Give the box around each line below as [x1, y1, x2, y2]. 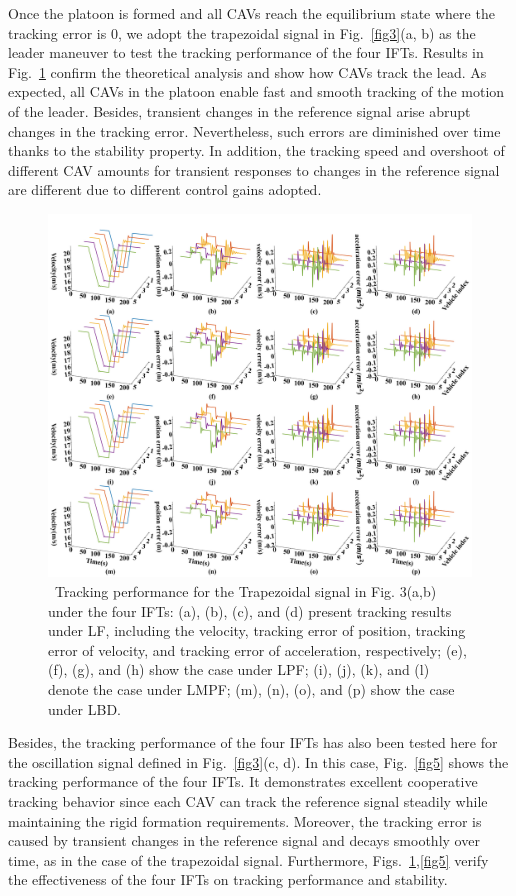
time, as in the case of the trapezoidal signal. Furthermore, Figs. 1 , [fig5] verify [8, 849, 489, 870]
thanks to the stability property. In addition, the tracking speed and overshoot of [8, 140, 505, 161]
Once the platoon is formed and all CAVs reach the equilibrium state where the [8, 3, 495, 23]
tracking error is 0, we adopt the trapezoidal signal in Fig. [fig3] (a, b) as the [8, 22, 476, 43]
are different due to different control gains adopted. [8, 179, 322, 200]
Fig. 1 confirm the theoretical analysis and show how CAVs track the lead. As [8, 61, 487, 82]
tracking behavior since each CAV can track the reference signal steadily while [8, 791, 488, 812]
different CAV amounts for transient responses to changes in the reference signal [8, 159, 500, 180]
